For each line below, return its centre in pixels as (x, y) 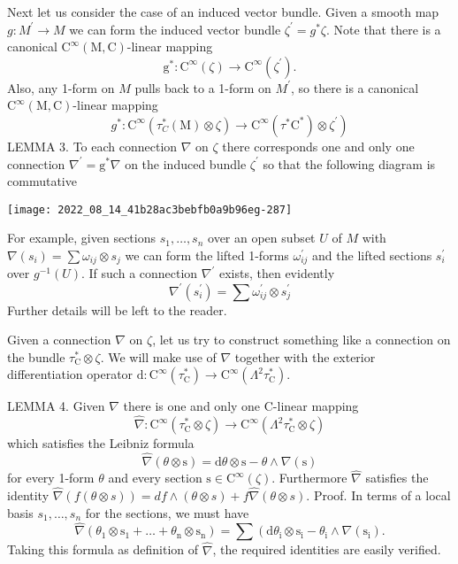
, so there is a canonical (355, 87)
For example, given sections (81, 238)
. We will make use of (158, 356)
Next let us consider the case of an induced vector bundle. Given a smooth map (223, 12)
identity (28, 494)
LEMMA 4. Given (56, 406)
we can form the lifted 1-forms (207, 255)
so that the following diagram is (349, 163)
